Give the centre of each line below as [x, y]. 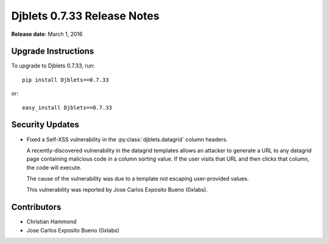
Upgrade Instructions [53, 51]
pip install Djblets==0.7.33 [65, 80]
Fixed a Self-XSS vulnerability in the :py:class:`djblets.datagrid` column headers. [127, 139]
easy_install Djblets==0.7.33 [67, 107]
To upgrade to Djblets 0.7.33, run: [53, 66]
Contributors [36, 207]
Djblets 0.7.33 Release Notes [85, 16]
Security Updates [45, 125]
